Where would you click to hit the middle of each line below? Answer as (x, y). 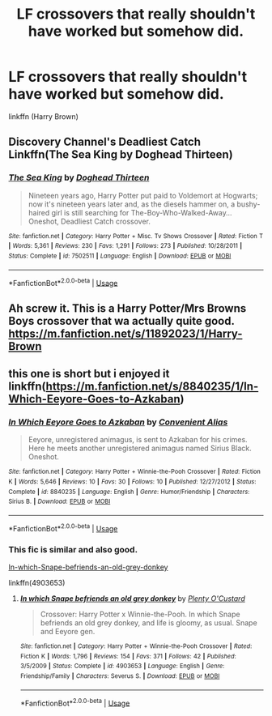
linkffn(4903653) (37, 582)
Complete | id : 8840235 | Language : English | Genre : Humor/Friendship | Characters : (129, 492)
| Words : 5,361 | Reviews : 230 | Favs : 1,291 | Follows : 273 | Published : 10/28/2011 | (125, 246)
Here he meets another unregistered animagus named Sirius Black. (140, 448)
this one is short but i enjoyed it (89, 374)
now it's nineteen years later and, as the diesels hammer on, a (132, 204)
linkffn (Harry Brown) (44, 116)
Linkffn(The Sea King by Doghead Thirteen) (121, 155)
